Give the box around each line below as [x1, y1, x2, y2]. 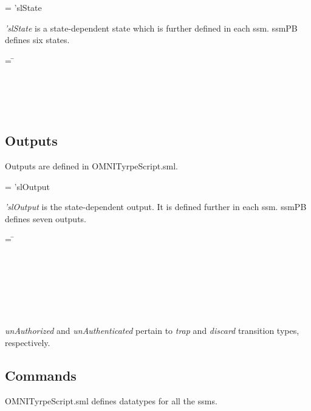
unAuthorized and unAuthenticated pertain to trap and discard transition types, [5, 324, 299, 337]
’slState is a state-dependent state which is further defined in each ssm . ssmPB [5, 21, 298, 34]
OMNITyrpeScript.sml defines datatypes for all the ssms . [5, 394, 217, 407]
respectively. [5, 336, 50, 349]
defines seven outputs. [5, 212, 87, 225]
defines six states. [5, 33, 70, 46]
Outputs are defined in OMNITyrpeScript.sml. [5, 159, 178, 172]
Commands [5, 366, 77, 385]
